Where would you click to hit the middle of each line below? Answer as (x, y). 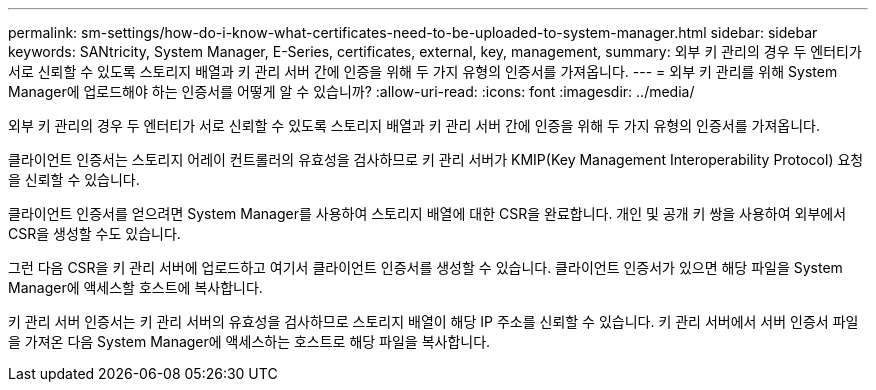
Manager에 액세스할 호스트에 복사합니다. (135, 287)
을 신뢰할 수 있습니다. (74, 179)
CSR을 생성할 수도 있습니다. (94, 233)
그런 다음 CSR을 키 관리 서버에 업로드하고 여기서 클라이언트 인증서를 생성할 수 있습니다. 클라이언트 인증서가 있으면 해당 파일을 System (425, 267)
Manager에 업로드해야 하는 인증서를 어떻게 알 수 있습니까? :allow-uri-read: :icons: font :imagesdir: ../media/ (351, 91)
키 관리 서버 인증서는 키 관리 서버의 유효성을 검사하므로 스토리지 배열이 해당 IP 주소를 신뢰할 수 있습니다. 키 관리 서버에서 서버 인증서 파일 (433, 321)
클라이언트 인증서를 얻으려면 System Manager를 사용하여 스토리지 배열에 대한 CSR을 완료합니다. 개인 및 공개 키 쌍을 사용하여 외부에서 (427, 213)
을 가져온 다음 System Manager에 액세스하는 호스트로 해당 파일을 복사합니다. (249, 341)
